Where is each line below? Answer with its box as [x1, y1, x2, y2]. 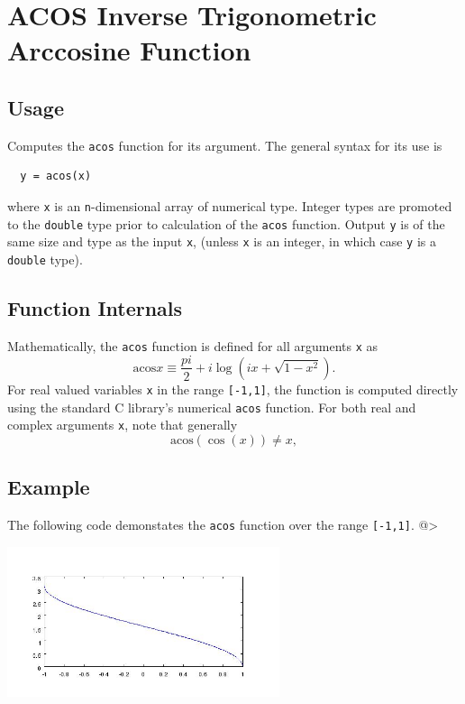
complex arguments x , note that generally [7, 415, 238, 434]
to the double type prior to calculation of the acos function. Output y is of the [7, 214, 445, 233]
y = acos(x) [20, 170, 92, 183]
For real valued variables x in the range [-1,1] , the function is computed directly [7, 379, 459, 398]
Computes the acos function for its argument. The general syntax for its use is [7, 135, 442, 154]
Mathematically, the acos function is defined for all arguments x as [7, 336, 378, 355]
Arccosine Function [7, 32, 251, 69]
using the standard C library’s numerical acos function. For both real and [7, 397, 416, 416]
